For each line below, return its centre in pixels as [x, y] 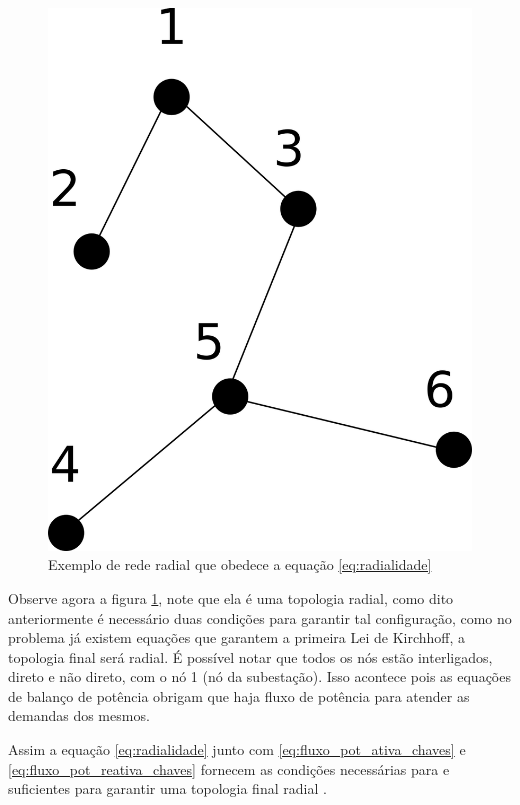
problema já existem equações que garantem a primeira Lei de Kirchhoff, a [237, 637]
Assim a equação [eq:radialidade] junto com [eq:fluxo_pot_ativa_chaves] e [237, 749]
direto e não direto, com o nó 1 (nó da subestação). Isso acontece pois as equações [259, 676]
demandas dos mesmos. [79, 715]
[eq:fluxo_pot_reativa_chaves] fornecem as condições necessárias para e [229, 768]
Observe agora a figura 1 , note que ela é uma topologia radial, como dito [231, 597]
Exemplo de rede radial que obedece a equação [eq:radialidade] [240, 564]
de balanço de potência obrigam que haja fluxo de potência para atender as [239, 695]
